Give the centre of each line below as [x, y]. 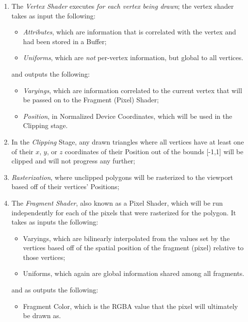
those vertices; [44, 257]
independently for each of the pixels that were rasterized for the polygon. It [124, 212]
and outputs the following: [50, 73]
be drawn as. [42, 315]
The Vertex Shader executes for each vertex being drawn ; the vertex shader [123, 6]
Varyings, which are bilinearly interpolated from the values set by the [126, 238]
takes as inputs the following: [55, 222]
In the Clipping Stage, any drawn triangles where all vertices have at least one [128, 141]
